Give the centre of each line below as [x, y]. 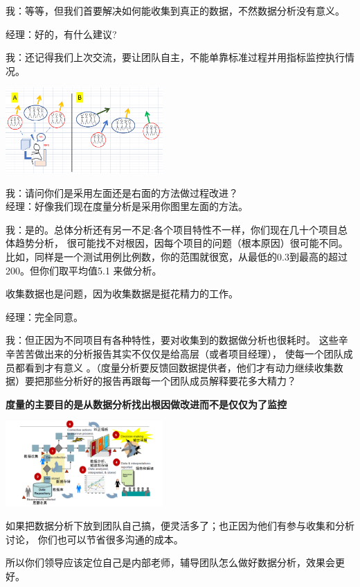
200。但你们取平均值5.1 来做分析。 [84, 270]
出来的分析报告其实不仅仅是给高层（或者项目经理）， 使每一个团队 [193, 353]
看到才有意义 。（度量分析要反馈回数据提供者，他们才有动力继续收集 [179, 367]
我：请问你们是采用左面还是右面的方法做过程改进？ [122, 192]
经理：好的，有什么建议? [61, 34]
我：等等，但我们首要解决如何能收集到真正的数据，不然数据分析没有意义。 [175, 10]
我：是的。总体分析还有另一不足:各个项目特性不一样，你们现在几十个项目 [172, 229]
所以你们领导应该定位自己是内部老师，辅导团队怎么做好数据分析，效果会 [170, 562]
